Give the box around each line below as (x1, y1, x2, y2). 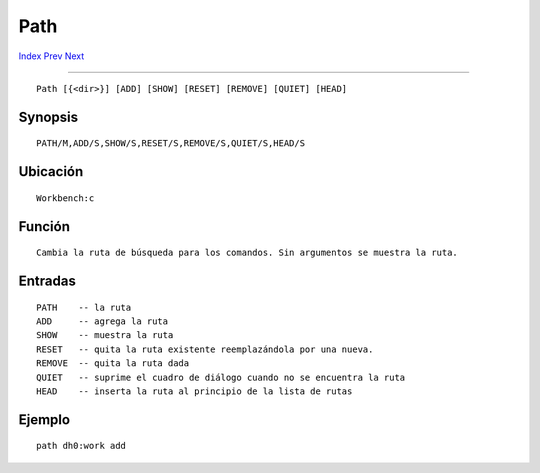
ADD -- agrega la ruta (36, 315, 169, 327)
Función (18, 218, 70, 235)
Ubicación (18, 163, 84, 180)
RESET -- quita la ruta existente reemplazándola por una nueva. (36, 343, 374, 355)
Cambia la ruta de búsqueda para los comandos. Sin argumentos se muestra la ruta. (36, 247, 459, 259)
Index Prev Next (18, 50, 85, 62)
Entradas (18, 272, 77, 289)
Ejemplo (18, 411, 70, 428)
